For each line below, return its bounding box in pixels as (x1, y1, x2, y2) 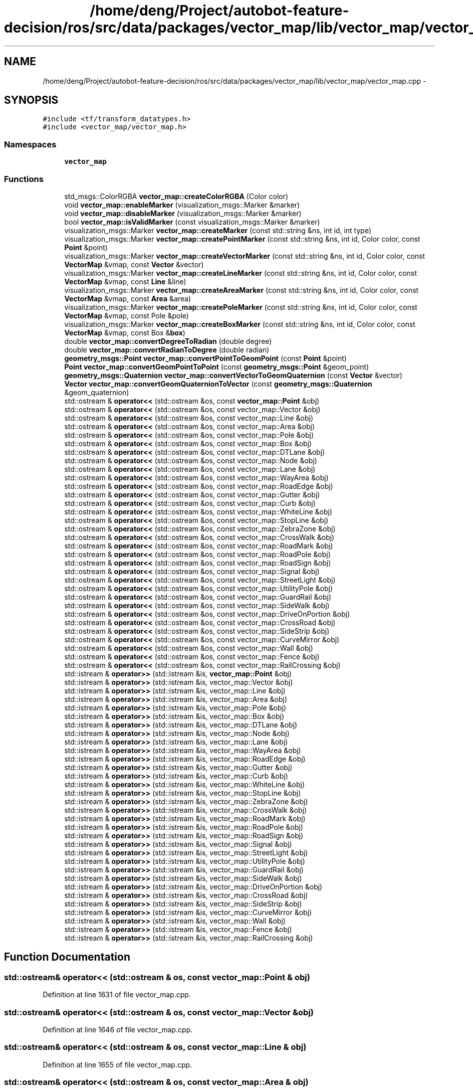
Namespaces (4, 139, 57, 149)
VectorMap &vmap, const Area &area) (64, 294, 191, 303)
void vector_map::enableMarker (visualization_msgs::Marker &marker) (64, 200, 300, 209)
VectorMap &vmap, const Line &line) (64, 277, 186, 286)
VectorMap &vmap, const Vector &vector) (64, 260, 204, 269)
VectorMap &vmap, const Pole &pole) (64, 311, 189, 320)
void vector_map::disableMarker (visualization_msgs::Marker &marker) (64, 209, 302, 218)
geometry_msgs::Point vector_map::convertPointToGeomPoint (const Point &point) (64, 353, 347, 362)
